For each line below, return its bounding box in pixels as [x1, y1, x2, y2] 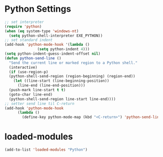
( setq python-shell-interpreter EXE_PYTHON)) [9, 33, 103, 38]
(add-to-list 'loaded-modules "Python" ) [4, 147, 88, 152]
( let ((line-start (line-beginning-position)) [13, 78, 109, 83]
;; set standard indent [4, 38, 53, 42]
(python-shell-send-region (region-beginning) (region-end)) [9, 74, 136, 79]
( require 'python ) [4, 24, 42, 29]
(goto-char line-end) [9, 92, 53, 97]
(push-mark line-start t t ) [9, 88, 66, 93]
